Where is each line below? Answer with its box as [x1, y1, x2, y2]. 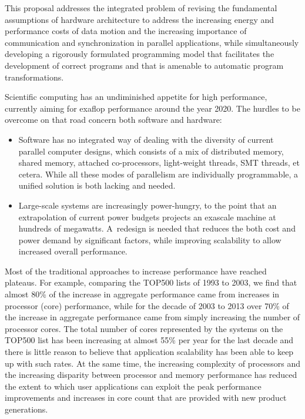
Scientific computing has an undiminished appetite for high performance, [5, 90, 267, 103]
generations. [5, 403, 48, 415]
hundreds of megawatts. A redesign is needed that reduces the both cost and [18, 222, 296, 234]
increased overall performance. [18, 245, 128, 257]
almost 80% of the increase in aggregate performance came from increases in [5, 288, 280, 300]
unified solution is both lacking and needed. [18, 179, 176, 192]
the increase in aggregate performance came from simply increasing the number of [5, 311, 300, 323]
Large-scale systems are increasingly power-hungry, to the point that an [18, 199, 277, 211]
